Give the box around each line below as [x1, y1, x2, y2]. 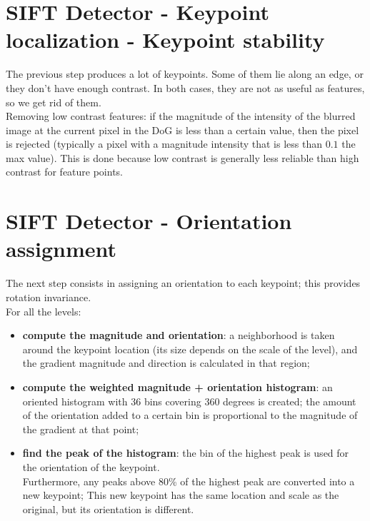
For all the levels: [6, 303, 81, 318]
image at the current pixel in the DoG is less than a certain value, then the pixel [6, 122, 359, 137]
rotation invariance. [6, 289, 91, 304]
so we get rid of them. [6, 94, 101, 109]
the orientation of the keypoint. [22, 459, 160, 474]
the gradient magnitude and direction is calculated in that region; [22, 355, 310, 370]
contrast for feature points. [6, 164, 124, 179]
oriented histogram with [22, 393, 128, 408]
